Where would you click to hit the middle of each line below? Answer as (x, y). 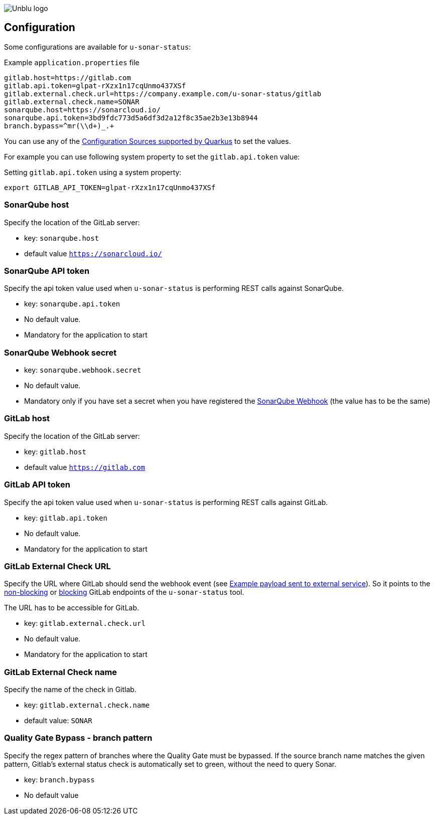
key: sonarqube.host (62, 238)
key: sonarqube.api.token (72, 304)
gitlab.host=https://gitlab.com (67, 77)
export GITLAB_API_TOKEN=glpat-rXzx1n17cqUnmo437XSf (110, 187)
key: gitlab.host (55, 451)
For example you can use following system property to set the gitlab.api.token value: (152, 156)
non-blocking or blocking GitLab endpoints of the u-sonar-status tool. (124, 592)
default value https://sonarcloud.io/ (93, 253)
